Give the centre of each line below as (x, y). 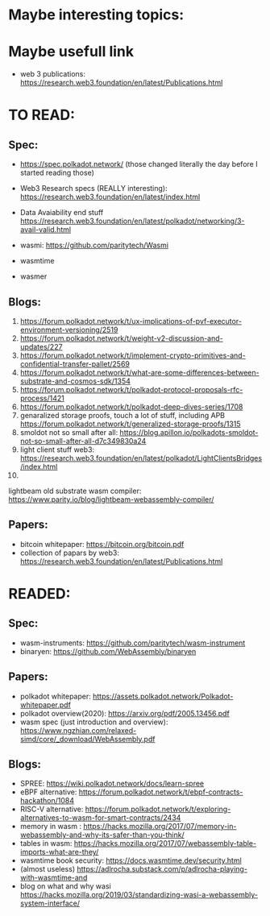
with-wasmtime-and (54, 878)
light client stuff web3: (57, 450)
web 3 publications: (53, 74)
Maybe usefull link (71, 52)
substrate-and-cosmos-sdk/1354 (75, 381)
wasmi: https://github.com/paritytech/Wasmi (94, 245)
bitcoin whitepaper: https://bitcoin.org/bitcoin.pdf (102, 544)
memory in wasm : (51, 827)
